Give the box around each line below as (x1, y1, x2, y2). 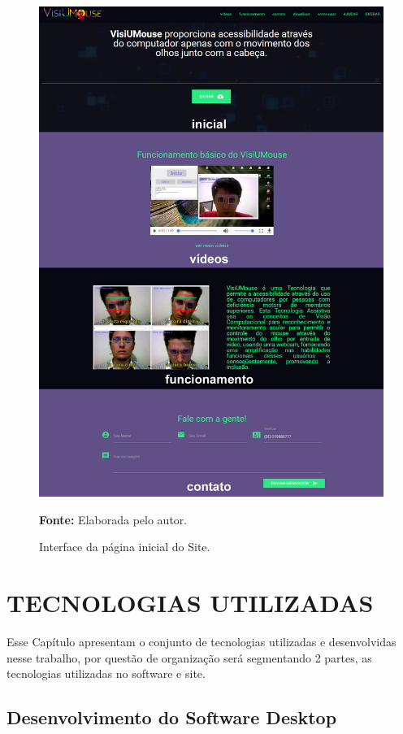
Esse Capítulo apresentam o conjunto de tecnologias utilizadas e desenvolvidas (6, 632, 396, 649)
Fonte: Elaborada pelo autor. (39, 510, 188, 528)
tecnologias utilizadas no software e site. (6, 665, 206, 682)
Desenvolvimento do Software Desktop (6, 705, 337, 730)
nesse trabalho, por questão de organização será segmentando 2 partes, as (6, 649, 372, 666)
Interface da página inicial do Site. (39, 538, 210, 555)
